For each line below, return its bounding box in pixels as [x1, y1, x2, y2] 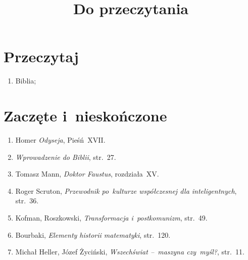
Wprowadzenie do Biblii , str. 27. [15, 151, 116, 162]
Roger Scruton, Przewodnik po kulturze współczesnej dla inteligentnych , [15, 185, 237, 196]
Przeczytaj [4, 46, 79, 67]
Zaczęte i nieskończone [4, 105, 167, 126]
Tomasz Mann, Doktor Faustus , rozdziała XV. [15, 168, 159, 179]
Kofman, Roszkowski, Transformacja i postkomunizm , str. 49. [15, 212, 208, 223]
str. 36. [15, 195, 39, 206]
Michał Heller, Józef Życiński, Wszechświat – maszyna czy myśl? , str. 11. [15, 246, 244, 257]
